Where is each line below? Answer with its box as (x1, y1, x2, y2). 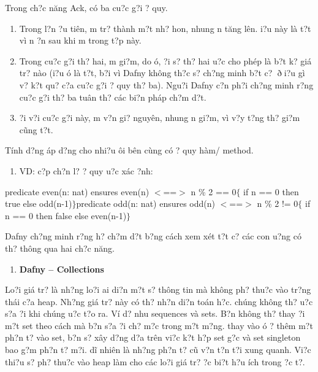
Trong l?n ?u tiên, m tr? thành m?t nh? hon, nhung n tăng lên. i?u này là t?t (19, 21, 311, 34)
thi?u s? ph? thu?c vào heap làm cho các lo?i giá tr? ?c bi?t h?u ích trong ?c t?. (5, 355, 305, 368)
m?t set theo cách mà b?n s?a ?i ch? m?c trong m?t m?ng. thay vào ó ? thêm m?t (5, 319, 313, 331)
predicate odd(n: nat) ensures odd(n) (76, 197, 216, 210)
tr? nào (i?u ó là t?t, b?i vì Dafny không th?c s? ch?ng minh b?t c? (19, 66, 273, 79)
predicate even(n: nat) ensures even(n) (5, 185, 150, 198)
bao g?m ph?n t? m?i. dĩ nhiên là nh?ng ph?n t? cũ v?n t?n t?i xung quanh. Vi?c (5, 343, 311, 356)
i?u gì (284, 66, 305, 79)
